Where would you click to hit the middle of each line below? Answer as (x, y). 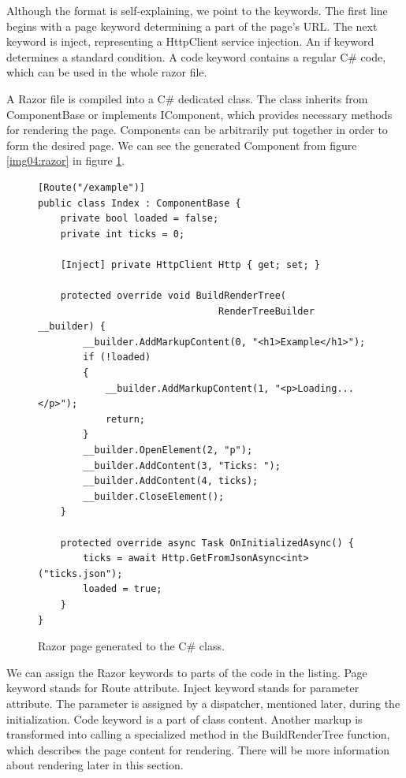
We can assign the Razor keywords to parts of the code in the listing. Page (187, 672)
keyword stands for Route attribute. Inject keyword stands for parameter (183, 688)
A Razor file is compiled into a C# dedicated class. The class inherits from (187, 98)
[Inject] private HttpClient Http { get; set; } (190, 264)
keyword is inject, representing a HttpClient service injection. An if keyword (190, 41)
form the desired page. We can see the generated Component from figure (182, 145)
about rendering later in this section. (95, 765)
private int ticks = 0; (123, 234)
